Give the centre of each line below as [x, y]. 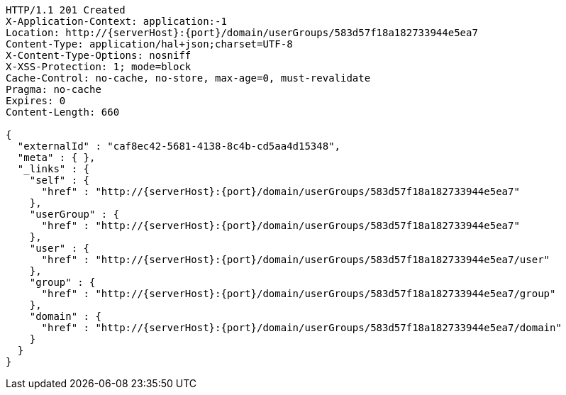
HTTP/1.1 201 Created [66, 10]
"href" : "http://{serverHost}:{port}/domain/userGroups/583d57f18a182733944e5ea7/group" [299, 294]
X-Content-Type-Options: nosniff [99, 55]
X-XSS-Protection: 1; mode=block [99, 67]
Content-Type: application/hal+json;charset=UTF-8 [149, 44]
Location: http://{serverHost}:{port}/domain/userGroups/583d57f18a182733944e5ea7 [242, 33]
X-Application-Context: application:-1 [116, 21]
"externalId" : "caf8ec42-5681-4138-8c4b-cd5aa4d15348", [179, 146]
